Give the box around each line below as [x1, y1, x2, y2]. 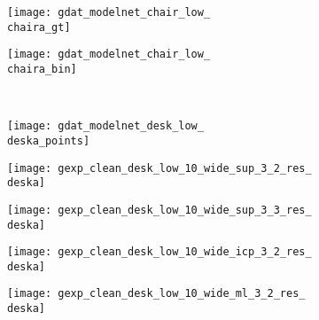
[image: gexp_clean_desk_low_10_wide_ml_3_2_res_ [7, 287, 306, 300]
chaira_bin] [7, 62, 77, 75]
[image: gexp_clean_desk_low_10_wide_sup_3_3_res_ [7, 203, 312, 216]
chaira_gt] [7, 20, 71, 34]
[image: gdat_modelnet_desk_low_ [7, 120, 204, 133]
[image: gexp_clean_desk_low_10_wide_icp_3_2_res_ [7, 246, 312, 259]
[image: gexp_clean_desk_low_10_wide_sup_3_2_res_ [7, 161, 312, 175]
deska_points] [7, 134, 90, 147]
